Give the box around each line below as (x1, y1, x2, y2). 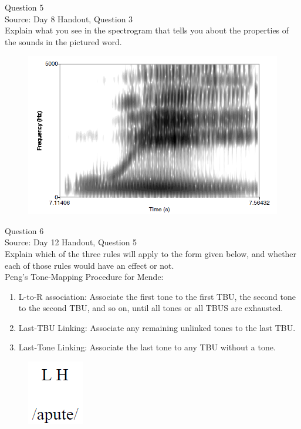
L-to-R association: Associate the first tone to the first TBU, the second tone (18, 290, 296, 302)
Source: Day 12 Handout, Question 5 (5, 236, 137, 248)
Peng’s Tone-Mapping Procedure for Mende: (5, 271, 164, 283)
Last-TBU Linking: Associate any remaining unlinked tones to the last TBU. (18, 321, 296, 333)
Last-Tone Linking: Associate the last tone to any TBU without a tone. (18, 341, 276, 353)
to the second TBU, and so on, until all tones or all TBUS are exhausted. (18, 302, 283, 314)
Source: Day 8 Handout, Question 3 (5, 12, 133, 25)
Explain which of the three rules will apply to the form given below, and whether (5, 247, 297, 259)
